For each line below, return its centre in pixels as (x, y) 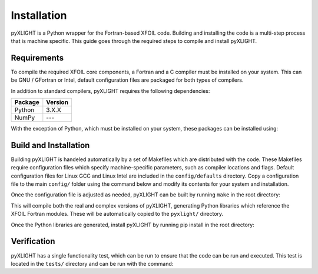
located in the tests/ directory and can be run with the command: (92, 263)
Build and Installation (50, 145)
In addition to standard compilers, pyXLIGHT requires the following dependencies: (110, 91)
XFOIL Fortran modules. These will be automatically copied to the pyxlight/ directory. (117, 214)
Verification (33, 241)
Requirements (37, 58)
